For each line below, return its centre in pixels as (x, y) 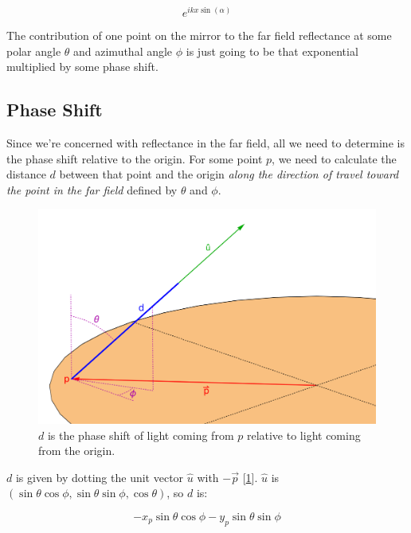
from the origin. (77, 451)
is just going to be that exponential (272, 51)
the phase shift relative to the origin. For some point (135, 158)
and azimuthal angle (123, 51)
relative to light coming (303, 435)
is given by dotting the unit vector (100, 477)
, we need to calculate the (334, 158)
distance (26, 174)
